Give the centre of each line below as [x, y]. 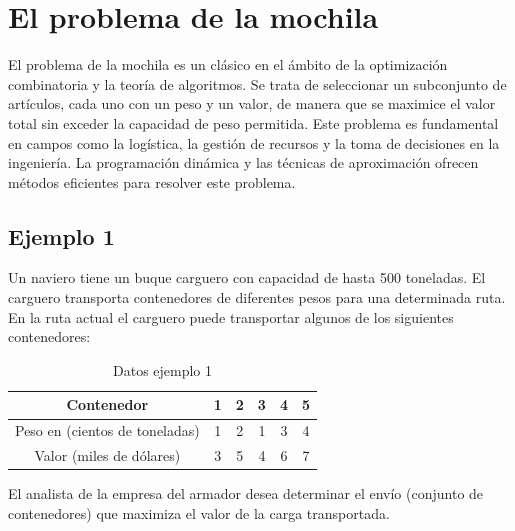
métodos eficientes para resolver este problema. [152, 181]
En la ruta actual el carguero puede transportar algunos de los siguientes [231, 316]
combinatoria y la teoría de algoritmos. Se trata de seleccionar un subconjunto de [257, 83]
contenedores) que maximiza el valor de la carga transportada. [199, 512]
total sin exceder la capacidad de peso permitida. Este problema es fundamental [253, 122]
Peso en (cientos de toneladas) [107, 430]
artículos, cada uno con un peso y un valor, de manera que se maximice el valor [252, 103]
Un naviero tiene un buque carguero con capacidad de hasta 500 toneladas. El [247, 277]
